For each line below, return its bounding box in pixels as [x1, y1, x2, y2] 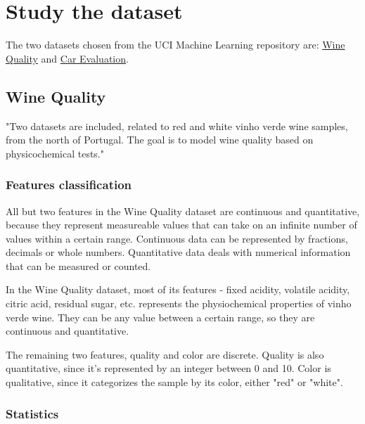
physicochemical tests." [6, 146, 104, 160]
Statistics [6, 404, 59, 422]
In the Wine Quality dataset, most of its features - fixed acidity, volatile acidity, [6, 282, 350, 297]
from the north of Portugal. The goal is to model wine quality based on [6, 132, 314, 147]
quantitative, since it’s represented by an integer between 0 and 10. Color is [6, 361, 331, 375]
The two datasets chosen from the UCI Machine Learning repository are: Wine [6, 37, 345, 52]
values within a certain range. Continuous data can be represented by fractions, [6, 231, 348, 245]
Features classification [6, 176, 132, 193]
